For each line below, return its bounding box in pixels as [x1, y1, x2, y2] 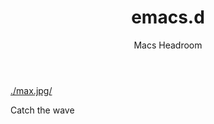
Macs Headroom [133, 39, 203, 51]
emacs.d [131, 6, 205, 29]
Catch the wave [10, 104, 75, 116]
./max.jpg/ [10, 84, 53, 96]
